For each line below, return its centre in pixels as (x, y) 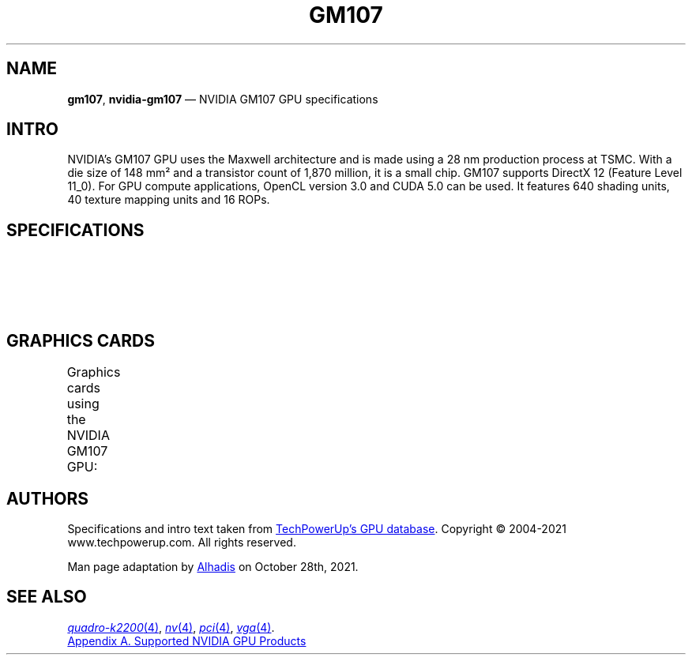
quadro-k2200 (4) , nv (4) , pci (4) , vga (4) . (171, 627)
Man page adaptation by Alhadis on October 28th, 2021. (213, 566)
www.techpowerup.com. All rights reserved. (182, 542)
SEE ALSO (47, 597)
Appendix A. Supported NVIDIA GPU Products (187, 640)
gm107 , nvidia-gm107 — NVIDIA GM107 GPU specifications (223, 99)
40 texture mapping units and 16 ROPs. (169, 200)
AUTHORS (48, 498)
